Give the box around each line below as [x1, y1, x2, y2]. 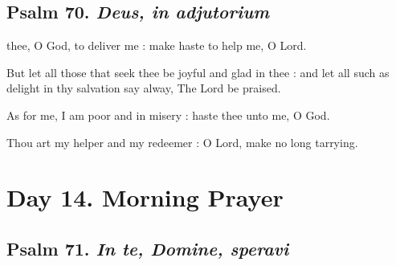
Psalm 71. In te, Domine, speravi [6, 235, 289, 260]
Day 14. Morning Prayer [6, 181, 284, 214]
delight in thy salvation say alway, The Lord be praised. [6, 80, 281, 96]
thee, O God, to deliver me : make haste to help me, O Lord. [6, 37, 307, 54]
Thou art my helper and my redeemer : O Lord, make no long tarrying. [6, 133, 358, 150]
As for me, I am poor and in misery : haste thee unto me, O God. [6, 106, 330, 123]
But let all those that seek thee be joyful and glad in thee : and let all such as [6, 63, 390, 80]
